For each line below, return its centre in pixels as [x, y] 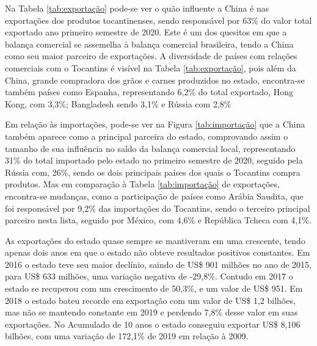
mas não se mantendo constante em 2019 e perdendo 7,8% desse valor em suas [151, 312]
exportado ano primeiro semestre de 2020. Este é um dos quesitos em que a [146, 32]
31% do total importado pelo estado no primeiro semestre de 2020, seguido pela [154, 160]
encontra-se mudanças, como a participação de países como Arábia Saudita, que [154, 196]
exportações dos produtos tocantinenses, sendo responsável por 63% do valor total [158, 20]
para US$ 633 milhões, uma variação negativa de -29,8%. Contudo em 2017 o [149, 276]
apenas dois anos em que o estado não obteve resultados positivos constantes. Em [158, 252]
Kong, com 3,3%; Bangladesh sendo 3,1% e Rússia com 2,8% [118, 103]
